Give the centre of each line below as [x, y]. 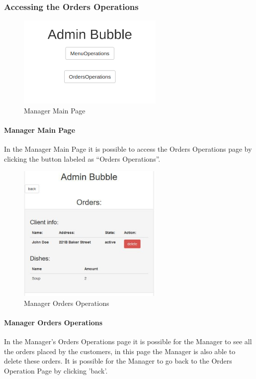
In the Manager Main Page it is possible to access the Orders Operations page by [128, 149]
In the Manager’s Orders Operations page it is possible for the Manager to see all [128, 341]
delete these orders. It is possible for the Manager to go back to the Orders [118, 361]
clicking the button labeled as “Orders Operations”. [82, 158]
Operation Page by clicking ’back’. [56, 370]
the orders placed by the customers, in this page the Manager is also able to [120, 351]
